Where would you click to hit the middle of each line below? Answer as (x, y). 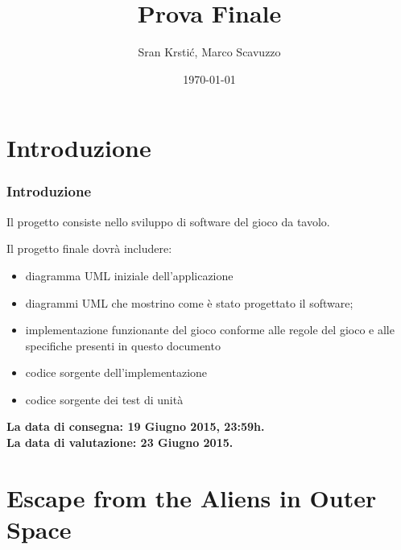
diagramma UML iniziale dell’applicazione (129, 275)
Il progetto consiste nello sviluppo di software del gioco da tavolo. (168, 221)
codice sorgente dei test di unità (104, 399)
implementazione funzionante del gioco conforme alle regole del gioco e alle (210, 330)
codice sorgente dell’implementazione (116, 372)
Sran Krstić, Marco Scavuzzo (209, 52)
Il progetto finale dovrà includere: (89, 248)
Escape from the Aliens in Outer (192, 497)
